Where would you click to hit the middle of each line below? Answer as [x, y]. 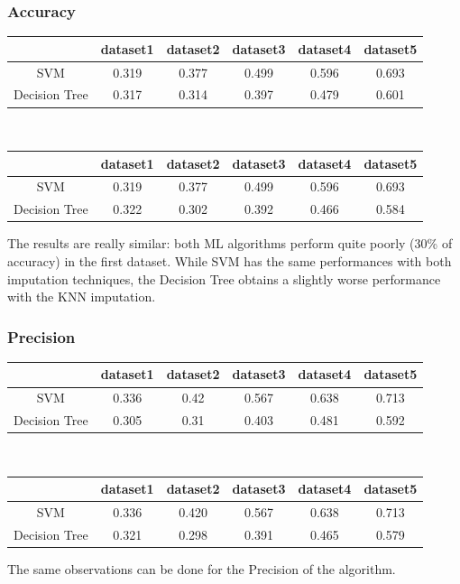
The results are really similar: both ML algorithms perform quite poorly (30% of [230, 243]
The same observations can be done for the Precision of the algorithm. [202, 569]
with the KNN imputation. [82, 297]
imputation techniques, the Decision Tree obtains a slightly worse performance [224, 278]
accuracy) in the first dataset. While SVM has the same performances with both [230, 260]
